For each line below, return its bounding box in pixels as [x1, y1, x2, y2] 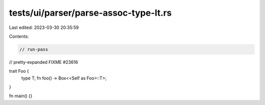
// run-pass [19, 47, 49, 52]
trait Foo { [9, 68, 29, 74]
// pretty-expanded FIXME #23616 [9, 59, 79, 65]
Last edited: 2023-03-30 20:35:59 [9, 25, 79, 30]
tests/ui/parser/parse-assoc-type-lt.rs [9, 7, 172, 18]
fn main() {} [9, 93, 33, 99]
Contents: [9, 33, 29, 39]
